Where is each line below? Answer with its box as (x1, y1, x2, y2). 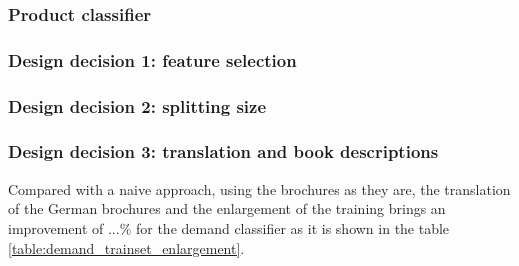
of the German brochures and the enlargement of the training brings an (8, 198, 446, 219)
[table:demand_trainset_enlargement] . (8, 237, 245, 258)
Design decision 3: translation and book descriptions (8, 139, 439, 164)
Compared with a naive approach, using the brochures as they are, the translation (8, 178, 511, 199)
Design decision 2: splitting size (8, 93, 267, 118)
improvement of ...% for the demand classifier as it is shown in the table (8, 217, 450, 238)
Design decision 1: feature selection (8, 47, 297, 72)
